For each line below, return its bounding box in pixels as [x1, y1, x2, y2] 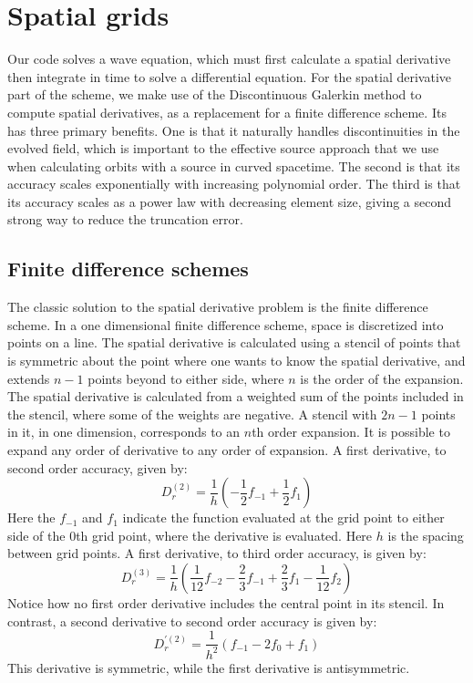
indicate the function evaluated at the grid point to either [122, 508, 445, 527]
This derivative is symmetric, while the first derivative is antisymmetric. [7, 657, 410, 677]
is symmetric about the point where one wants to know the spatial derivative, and [7, 351, 466, 370]
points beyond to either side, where [87, 368, 284, 388]
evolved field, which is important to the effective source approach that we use [7, 139, 439, 158]
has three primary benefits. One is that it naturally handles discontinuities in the [7, 120, 460, 140]
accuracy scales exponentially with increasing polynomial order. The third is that [7, 174, 461, 193]
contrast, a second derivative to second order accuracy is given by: [7, 611, 377, 630]
